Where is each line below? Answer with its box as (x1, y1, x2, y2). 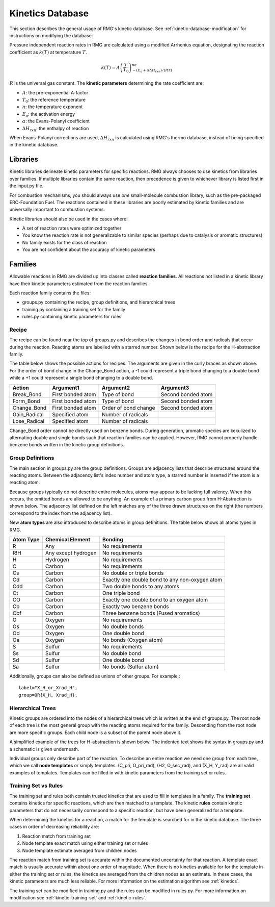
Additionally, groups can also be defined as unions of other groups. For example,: (9, 673, 180, 679)
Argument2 (102, 384, 130, 391)
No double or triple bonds (102, 569, 164, 576)
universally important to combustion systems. (9, 207, 105, 213)
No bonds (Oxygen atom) (102, 637, 163, 644)
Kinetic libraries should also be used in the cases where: (9, 216, 128, 222)
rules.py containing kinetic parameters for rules (22, 314, 122, 320)
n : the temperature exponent (22, 104, 83, 110)
